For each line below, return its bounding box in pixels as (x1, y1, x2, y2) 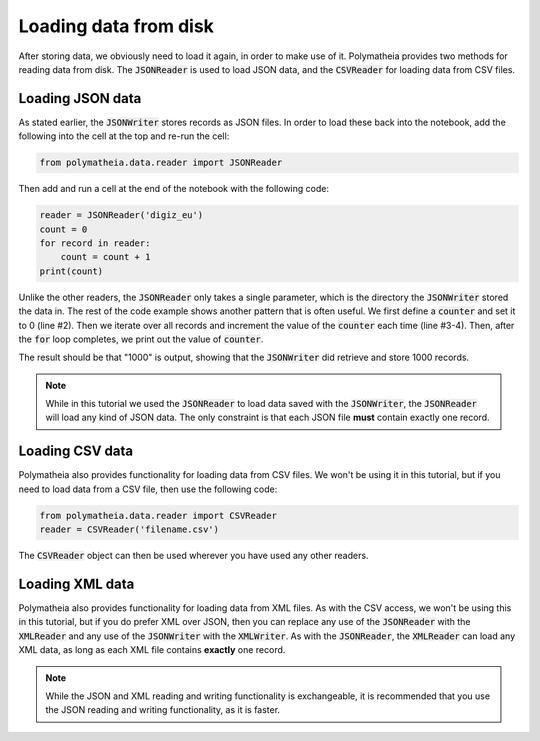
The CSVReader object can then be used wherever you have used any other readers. (18, 550, 369, 562)
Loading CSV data (18, 443, 134, 460)
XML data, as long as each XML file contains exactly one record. (18, 644, 286, 656)
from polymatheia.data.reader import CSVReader (39, 510, 277, 521)
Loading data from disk (18, 15, 215, 37)
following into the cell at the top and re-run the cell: (18, 130, 230, 142)
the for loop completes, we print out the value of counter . (18, 333, 264, 345)
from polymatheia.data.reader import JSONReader (39, 157, 283, 169)
